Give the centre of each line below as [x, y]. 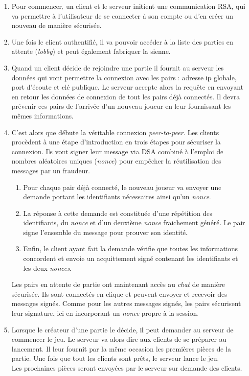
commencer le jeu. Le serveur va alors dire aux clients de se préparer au [119, 339]
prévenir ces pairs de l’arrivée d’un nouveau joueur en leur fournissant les [121, 106]
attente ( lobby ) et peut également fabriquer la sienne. [91, 51]
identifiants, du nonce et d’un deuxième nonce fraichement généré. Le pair [134, 223]
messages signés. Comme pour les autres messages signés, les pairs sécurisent [126, 303]
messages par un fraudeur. [51, 170]
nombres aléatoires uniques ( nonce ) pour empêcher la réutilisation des [116, 161]
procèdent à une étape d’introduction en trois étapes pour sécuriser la [116, 142]
